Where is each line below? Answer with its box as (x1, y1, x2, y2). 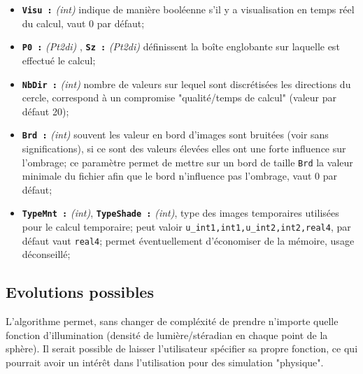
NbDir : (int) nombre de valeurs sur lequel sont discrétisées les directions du (22, 76, 351, 91)
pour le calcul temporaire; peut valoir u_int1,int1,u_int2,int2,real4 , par (22, 220, 351, 234)
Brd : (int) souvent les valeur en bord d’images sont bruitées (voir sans (22, 127, 329, 142)
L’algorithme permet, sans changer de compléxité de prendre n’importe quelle (6, 314, 339, 329)
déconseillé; (22, 247, 71, 261)
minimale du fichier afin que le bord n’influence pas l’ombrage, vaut (22, 168, 312, 183)
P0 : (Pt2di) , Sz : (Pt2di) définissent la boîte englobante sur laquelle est (22, 39, 340, 54)
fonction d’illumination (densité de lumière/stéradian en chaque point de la (6, 327, 328, 342)
